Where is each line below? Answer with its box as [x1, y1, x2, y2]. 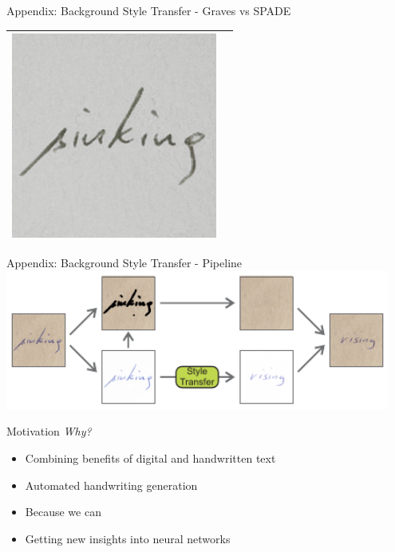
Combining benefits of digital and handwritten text [25, 450, 276, 467]
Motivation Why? [6, 423, 92, 440]
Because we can [25, 503, 101, 520]
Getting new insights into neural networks [25, 530, 231, 546]
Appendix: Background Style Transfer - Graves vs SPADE [6, 2, 291, 18]
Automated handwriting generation [25, 476, 198, 493]
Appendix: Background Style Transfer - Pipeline [6, 254, 243, 271]
